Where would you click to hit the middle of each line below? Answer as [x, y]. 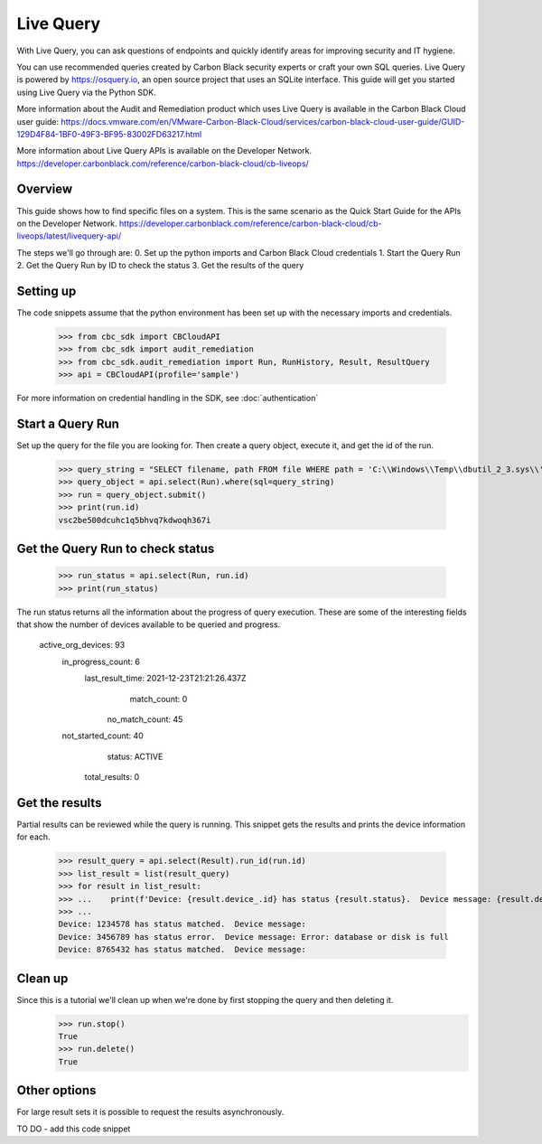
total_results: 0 [112, 777]
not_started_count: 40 [103, 736]
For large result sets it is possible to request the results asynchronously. [150, 1112]
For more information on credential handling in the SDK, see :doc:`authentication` [168, 399]
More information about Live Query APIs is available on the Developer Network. [164, 151]
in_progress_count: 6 [101, 661]
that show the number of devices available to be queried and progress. [149, 624]
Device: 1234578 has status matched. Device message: [182, 924]
